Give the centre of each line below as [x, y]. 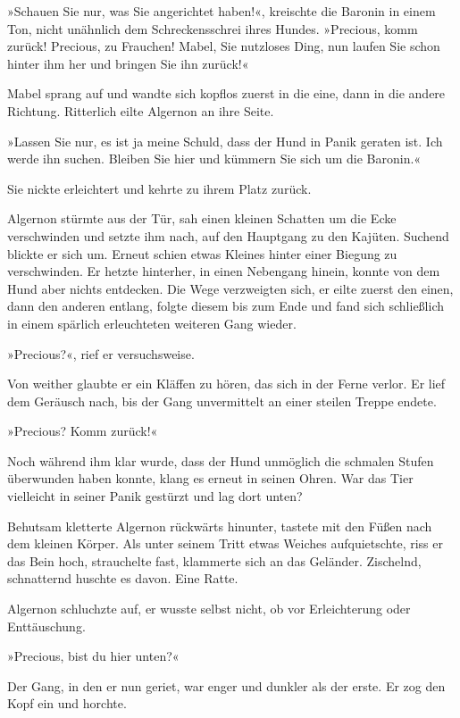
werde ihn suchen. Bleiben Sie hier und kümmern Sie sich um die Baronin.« [214, 159]
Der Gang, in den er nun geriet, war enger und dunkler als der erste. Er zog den [226, 685]
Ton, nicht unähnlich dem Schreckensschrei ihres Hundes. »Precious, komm [213, 28]
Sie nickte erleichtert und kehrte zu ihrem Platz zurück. [159, 188]
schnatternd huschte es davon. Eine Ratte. [123, 578]
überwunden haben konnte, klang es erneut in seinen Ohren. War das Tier [210, 478]
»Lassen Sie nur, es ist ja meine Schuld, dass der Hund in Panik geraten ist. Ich [225, 141]
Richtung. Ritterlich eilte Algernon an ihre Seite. [141, 110]
